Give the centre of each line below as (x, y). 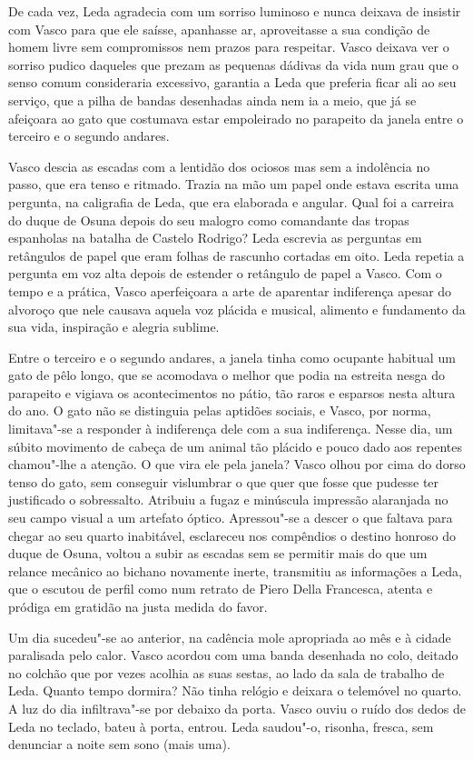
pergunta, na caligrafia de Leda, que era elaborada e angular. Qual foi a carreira (231, 201)
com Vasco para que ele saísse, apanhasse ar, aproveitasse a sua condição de (219, 29)
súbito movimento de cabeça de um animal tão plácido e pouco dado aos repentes (235, 446)
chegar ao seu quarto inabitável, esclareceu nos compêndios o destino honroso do (232, 535)
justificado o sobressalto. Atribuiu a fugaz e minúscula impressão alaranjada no (228, 500)
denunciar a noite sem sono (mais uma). (119, 744)
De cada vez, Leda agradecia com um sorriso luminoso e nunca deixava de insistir (235, 11)
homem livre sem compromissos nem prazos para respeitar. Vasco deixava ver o (229, 47)
